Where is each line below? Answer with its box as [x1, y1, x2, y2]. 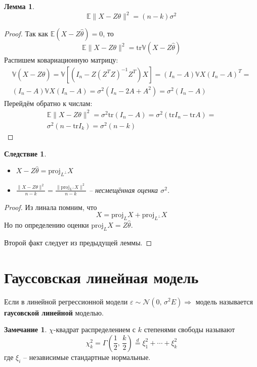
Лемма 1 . [4, 1, 34, 11]
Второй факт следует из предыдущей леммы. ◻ [4, 237, 152, 247]
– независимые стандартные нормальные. [23, 351, 151, 362]
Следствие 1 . [4, 148, 47, 159]
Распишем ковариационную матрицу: [4, 55, 118, 65]
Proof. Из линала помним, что [4, 201, 97, 212]
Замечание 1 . [4, 324, 47, 335]
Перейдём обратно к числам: [4, 97, 93, 108]
